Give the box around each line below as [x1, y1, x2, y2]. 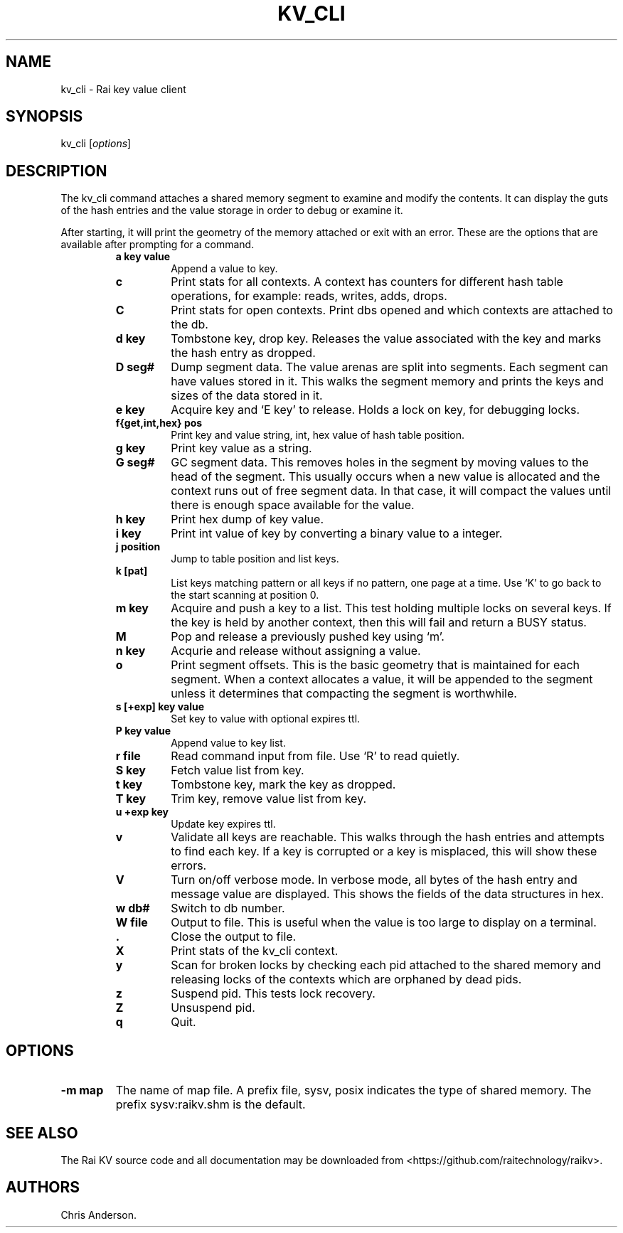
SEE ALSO [6, 1123, 78, 1142]
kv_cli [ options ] [60, 137, 132, 150]
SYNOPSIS [6, 107, 83, 126]
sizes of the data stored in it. [171, 388, 323, 403]
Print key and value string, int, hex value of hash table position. [171, 429, 465, 442]
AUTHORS [6, 1178, 80, 1197]
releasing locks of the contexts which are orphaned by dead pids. [171, 972, 522, 987]
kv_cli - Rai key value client [60, 82, 186, 95]
